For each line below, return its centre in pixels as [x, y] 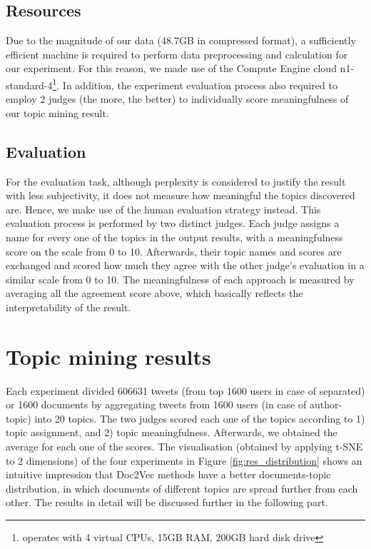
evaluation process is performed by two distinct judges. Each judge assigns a [173, 223]
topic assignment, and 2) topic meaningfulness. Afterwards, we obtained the [172, 432]
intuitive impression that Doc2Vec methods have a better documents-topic [168, 474]
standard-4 [29, 85]
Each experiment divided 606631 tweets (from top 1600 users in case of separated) [185, 390]
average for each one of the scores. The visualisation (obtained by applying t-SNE [184, 447]
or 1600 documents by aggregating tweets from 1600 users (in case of [156, 404]
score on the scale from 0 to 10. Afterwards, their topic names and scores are [174, 251]
